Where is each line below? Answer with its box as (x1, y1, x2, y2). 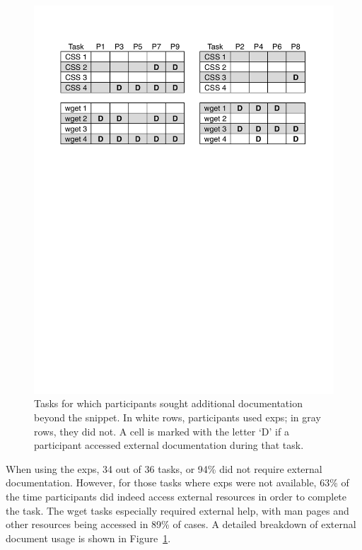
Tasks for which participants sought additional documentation (34, 396, 303, 411)
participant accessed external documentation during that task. (34, 438, 304, 452)
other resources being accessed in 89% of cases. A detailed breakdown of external (6, 517, 356, 532)
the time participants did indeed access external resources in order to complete (6, 489, 347, 504)
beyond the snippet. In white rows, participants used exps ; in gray (34, 410, 321, 425)
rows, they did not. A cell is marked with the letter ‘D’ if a (34, 423, 289, 438)
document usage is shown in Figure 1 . (6, 530, 171, 545)
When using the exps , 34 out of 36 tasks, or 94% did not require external (6, 461, 322, 476)
